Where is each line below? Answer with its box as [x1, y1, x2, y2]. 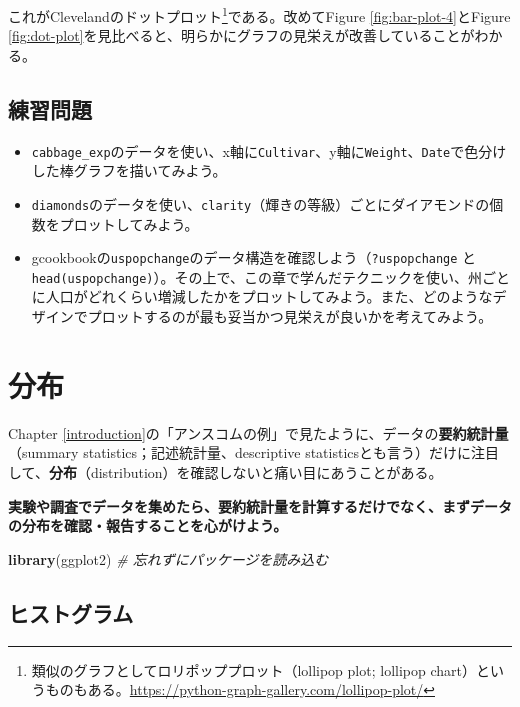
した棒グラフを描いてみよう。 [31, 160, 227, 181]
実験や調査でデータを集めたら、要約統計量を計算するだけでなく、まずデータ [8, 495, 512, 516]
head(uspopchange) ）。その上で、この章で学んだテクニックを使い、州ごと [31, 266, 510, 287]
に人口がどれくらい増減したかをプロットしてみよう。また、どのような [31, 286, 493, 307]
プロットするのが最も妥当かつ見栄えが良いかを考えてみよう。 [87, 306, 493, 327]
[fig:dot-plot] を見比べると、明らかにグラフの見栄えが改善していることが [8, 25, 475, 46]
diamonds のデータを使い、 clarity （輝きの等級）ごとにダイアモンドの [31, 193, 490, 214]
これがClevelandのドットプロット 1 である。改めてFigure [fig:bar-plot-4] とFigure [8, 3, 511, 26]
